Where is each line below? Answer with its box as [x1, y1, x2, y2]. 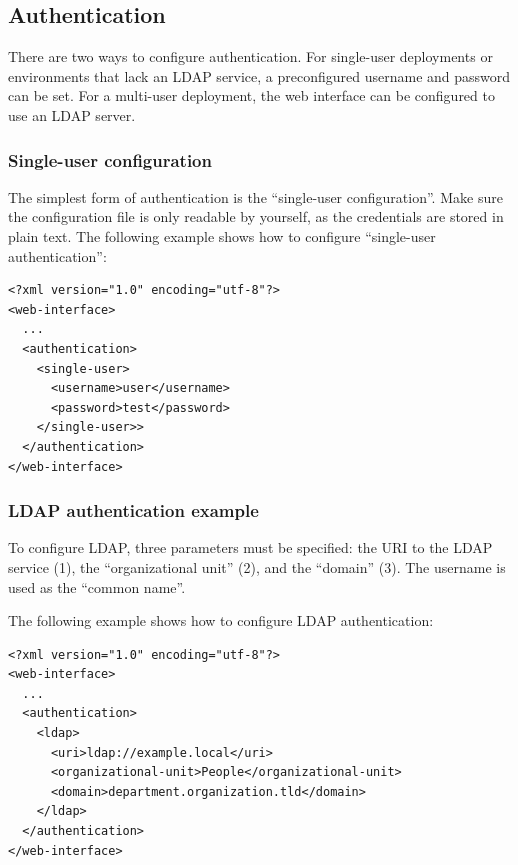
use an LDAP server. [8, 104, 136, 125]
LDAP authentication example [8, 498, 259, 523]
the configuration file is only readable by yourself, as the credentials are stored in [8, 206, 504, 227]
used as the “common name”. [8, 576, 186, 597]
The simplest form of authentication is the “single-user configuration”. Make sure [8, 186, 503, 207]
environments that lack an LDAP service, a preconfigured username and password [8, 65, 511, 86]
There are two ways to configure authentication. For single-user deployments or [8, 46, 493, 67]
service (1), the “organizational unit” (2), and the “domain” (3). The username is [8, 556, 506, 577]
